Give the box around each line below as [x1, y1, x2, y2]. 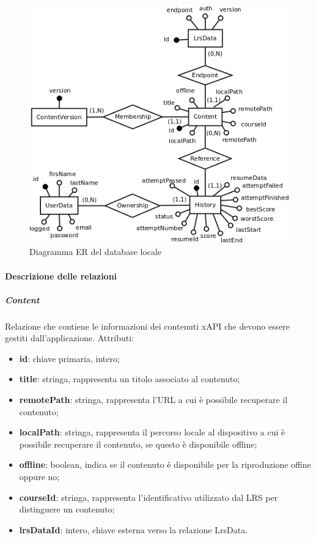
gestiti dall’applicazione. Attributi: [5, 331, 134, 344]
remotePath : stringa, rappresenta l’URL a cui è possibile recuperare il [19, 393, 288, 406]
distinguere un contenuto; [19, 503, 115, 516]
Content [5, 293, 40, 306]
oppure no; [19, 470, 60, 483]
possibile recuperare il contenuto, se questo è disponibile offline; [19, 437, 257, 450]
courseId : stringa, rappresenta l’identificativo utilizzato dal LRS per [19, 490, 278, 503]
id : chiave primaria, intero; [19, 352, 120, 364]
